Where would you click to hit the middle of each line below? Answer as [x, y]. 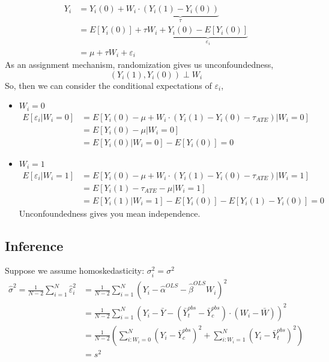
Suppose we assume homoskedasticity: [75, 270]
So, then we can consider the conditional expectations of [108, 85]
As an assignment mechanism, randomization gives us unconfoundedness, [139, 65]
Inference [34, 245]
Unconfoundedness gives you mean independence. [110, 213]
